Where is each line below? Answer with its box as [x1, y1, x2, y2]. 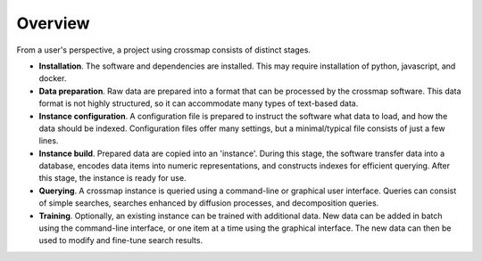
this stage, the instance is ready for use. [38, 173, 187, 184]
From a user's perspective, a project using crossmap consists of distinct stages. [16, 45, 312, 55]
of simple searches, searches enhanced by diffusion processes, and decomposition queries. [38, 198, 379, 208]
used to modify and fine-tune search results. [38, 235, 204, 246]
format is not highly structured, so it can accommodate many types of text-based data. [38, 98, 359, 109]
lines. [38, 135, 59, 146]
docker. [38, 73, 67, 84]
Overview [16, 13, 90, 33]
